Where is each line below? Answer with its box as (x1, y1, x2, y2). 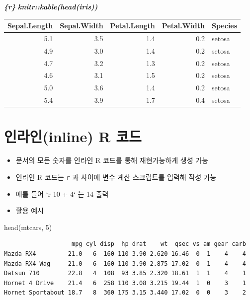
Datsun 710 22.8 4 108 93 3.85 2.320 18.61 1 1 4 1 (4, 270, 246, 277)
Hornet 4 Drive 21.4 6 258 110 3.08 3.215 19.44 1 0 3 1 (4, 279, 246, 287)
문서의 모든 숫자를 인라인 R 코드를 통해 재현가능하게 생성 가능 (15, 155, 208, 165)
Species (212, 20, 238, 31)
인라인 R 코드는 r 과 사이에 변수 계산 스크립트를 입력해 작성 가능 (15, 171, 217, 182)
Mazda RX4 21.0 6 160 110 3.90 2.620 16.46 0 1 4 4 (4, 250, 246, 257)
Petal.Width (162, 20, 205, 31)
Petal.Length (110, 20, 155, 31)
